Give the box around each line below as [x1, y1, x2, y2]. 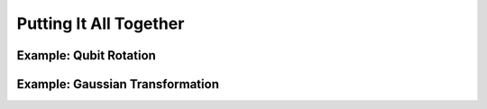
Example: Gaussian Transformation [16, 77, 220, 92]
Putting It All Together [16, 14, 185, 33]
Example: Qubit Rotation [16, 48, 157, 63]
